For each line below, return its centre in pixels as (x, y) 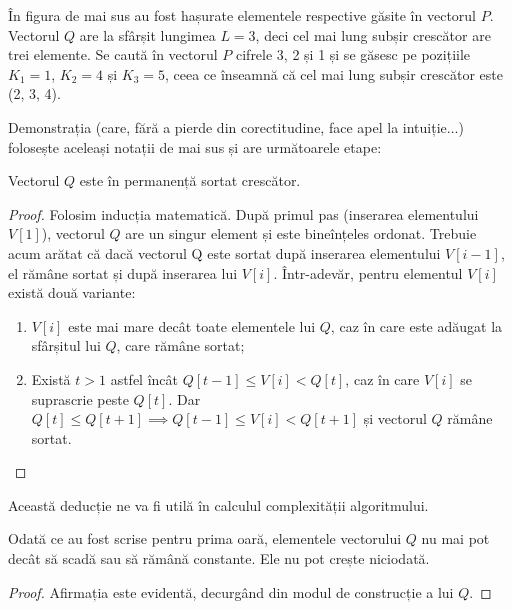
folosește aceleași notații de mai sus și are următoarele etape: (195, 146)
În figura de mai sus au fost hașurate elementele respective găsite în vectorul (242, 15)
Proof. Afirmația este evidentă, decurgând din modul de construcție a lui (231, 591)
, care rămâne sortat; (180, 345)
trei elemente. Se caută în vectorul (113, 54)
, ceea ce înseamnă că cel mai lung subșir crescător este (334, 73)
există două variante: (72, 292)
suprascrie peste (80, 398)
